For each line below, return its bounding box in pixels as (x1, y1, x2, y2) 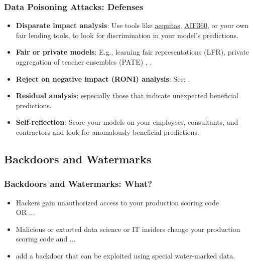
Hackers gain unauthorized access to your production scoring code (16, 197, 219, 207)
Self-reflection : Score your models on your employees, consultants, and (16, 117, 238, 127)
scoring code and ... (16, 233, 76, 244)
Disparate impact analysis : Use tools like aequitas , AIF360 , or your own (16, 20, 249, 31)
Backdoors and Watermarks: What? (4, 177, 153, 190)
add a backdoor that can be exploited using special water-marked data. (16, 250, 235, 260)
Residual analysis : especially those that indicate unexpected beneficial (16, 90, 238, 101)
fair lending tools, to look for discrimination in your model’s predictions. (16, 30, 238, 40)
